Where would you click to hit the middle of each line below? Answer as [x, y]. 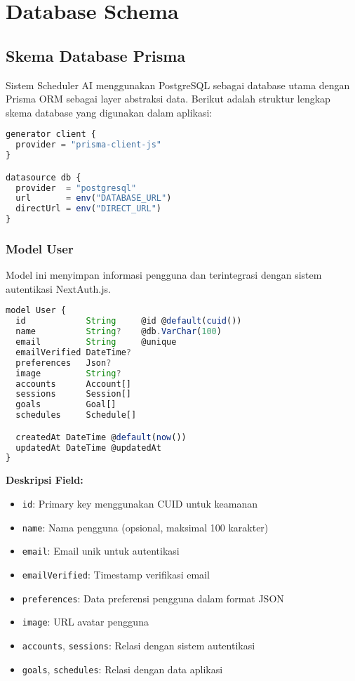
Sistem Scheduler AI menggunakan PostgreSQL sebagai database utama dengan [178, 85]
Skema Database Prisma [96, 55]
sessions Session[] [73, 394]
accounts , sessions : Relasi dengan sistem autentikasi [139, 645]
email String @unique [96, 342]
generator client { [51, 134]
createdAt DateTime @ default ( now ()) [101, 437]
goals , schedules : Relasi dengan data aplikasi [122, 669]
